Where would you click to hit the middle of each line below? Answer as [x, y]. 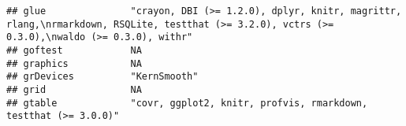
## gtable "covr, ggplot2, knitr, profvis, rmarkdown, [187, 103]
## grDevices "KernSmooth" [102, 77]
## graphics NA [74, 63]
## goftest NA [74, 50]
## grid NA [74, 89]
